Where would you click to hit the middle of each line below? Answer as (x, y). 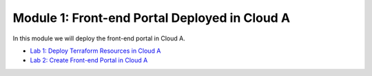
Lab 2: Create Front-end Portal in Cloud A (89, 60)
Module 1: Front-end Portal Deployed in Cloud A (152, 18)
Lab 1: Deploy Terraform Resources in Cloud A (95, 51)
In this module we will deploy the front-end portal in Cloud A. (99, 38)
